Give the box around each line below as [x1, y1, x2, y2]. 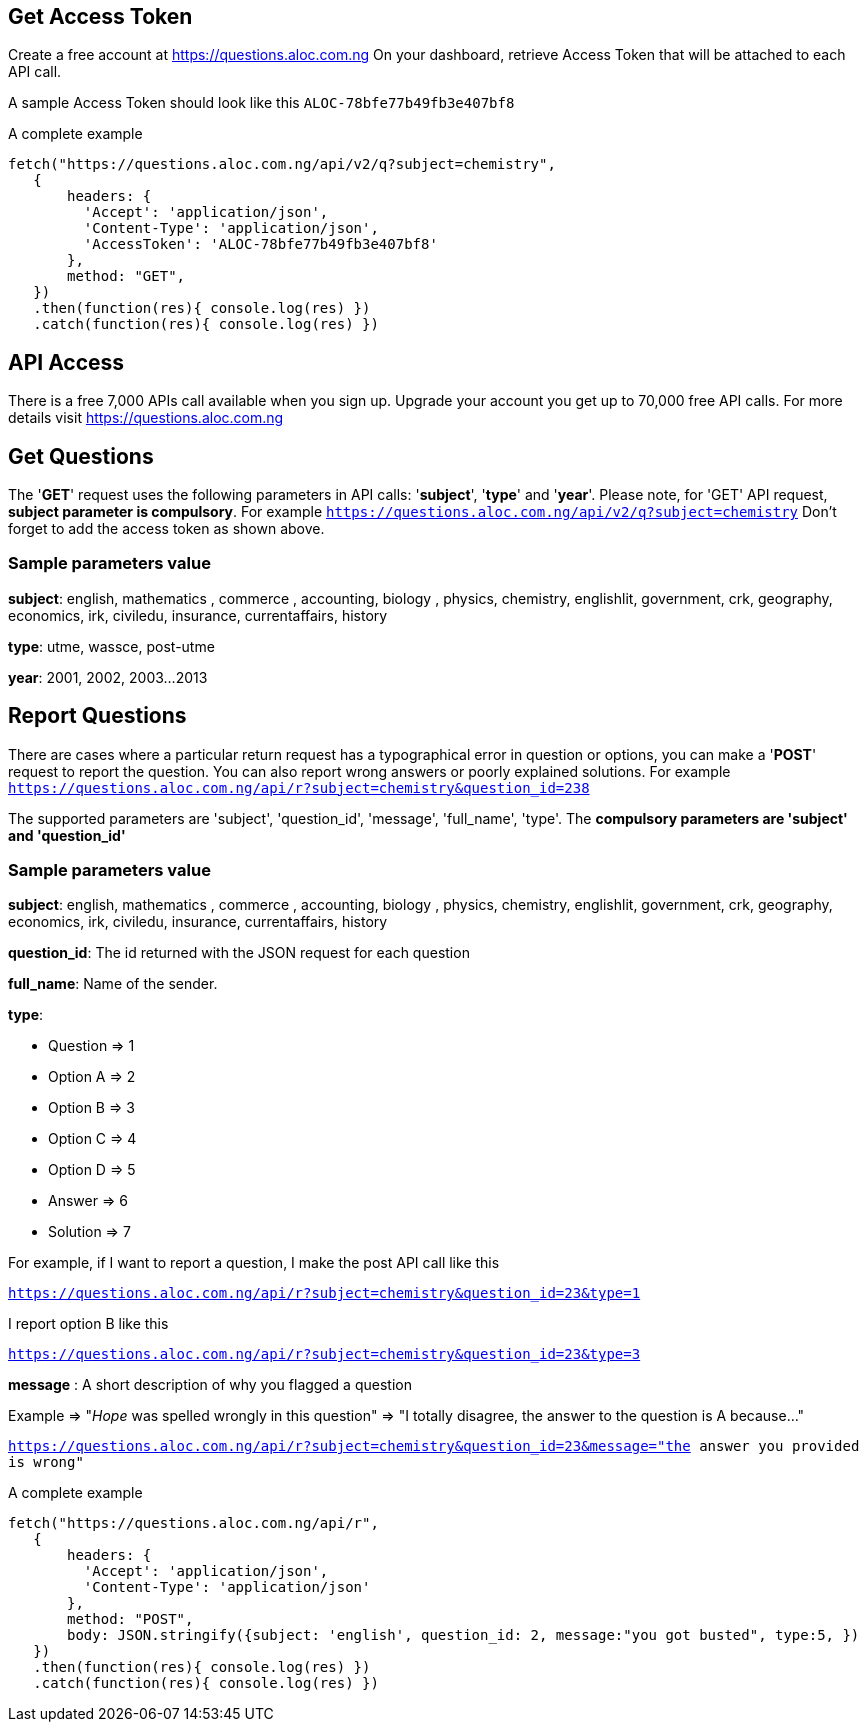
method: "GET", [67, 268, 186, 285]
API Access [8, 349, 125, 375]
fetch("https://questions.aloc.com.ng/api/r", [8, 1515, 379, 1532]
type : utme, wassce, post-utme [8, 637, 215, 655]
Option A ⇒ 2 [48, 1068, 136, 1086]
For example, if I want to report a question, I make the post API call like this [8, 1254, 500, 1272]
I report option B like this [8, 1315, 169, 1333]
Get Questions [8, 443, 154, 469]
